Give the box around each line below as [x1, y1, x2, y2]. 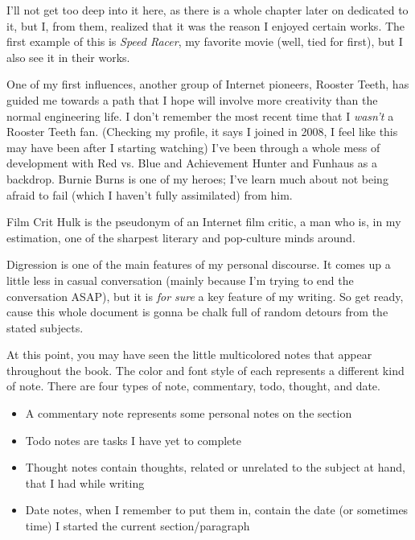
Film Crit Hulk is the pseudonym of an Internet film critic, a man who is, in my [6, 213, 401, 230]
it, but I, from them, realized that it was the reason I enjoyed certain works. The [6, 17, 405, 34]
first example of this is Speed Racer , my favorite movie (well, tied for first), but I [6, 33, 403, 50]
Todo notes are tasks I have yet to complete [25, 431, 241, 448]
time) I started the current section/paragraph [25, 517, 250, 534]
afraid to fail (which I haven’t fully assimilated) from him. [6, 186, 293, 203]
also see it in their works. [6, 48, 130, 65]
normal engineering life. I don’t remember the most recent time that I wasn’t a [6, 107, 394, 124]
